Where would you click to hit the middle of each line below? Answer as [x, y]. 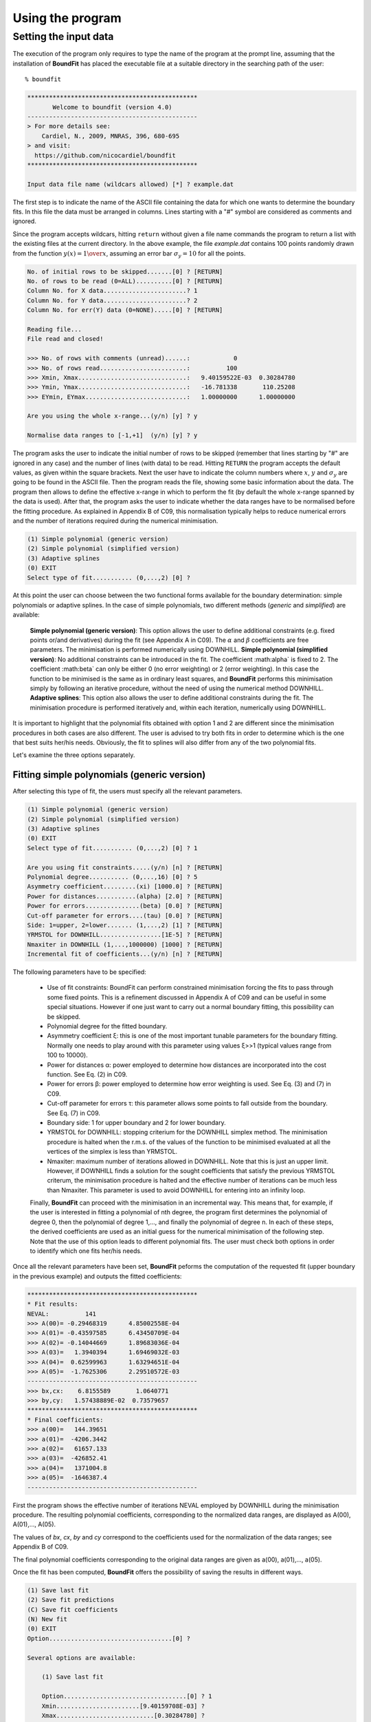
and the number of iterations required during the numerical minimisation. [115, 521]
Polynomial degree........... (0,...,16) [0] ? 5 [112, 877]
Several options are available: [82, 1658]
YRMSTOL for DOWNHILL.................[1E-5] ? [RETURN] [125, 935]
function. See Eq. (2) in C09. [87, 1074]
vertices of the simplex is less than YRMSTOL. [112, 1152]
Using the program [67, 18]
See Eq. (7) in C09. [74, 1113]
